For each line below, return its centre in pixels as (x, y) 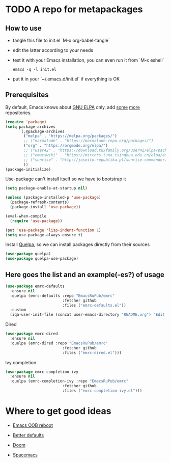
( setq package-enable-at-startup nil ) (46, 188)
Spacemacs (25, 455)
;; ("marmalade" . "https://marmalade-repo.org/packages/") (89, 141)
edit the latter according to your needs (53, 50)
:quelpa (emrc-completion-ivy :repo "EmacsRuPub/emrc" (69, 381)
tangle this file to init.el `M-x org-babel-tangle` (61, 40)
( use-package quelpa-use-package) (42, 259)
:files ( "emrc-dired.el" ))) (92, 352)
